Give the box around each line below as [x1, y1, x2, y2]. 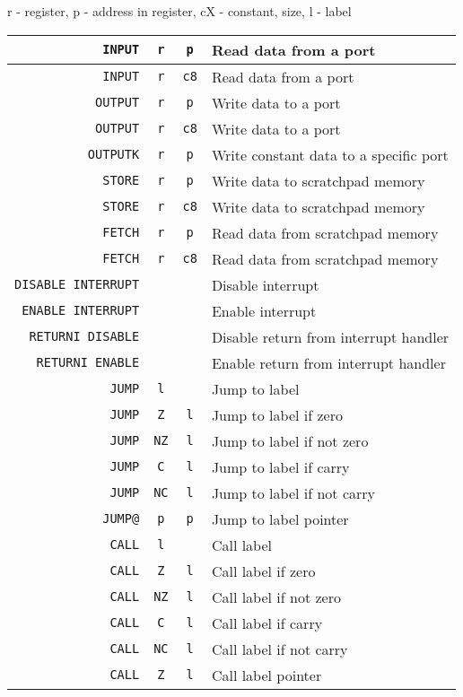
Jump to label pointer [211, 508, 349, 529]
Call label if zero [211, 560, 316, 581]
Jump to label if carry [211, 456, 350, 477]
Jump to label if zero [211, 404, 343, 425]
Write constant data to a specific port [211, 144, 449, 165]
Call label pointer [211, 664, 322, 685]
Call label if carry [211, 612, 323, 633]
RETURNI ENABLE [36, 355, 140, 370]
